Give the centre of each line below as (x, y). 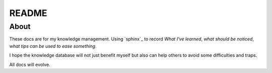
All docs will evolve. (30, 64)
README (28, 13)
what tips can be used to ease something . (53, 46)
